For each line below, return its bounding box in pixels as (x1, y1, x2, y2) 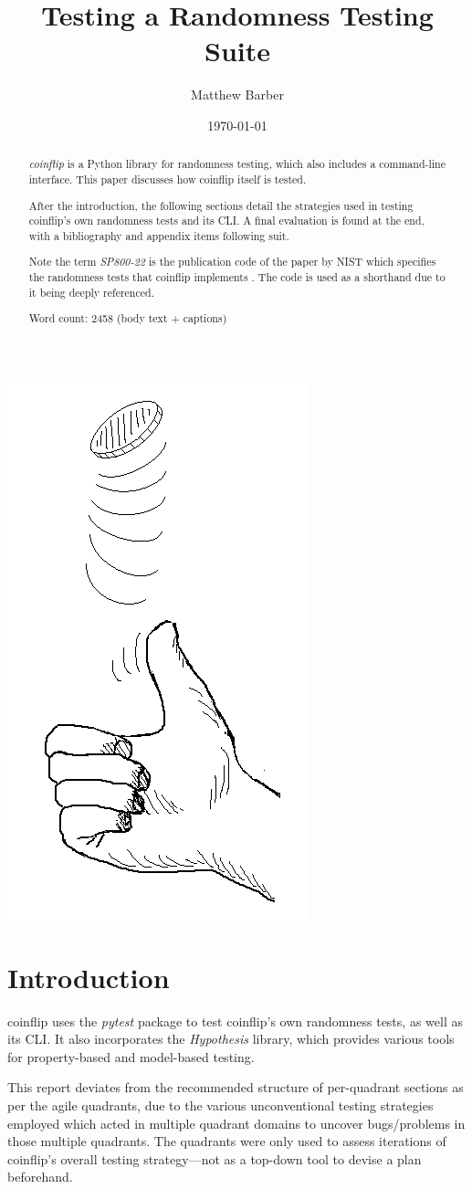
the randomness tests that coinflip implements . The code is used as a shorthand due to (28, 269, 446, 285)
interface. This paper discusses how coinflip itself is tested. (28, 171, 307, 186)
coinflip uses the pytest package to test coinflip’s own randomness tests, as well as (7, 1011, 463, 1030)
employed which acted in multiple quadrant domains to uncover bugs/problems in (7, 1113, 466, 1132)
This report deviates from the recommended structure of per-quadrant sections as (7, 1078, 464, 1097)
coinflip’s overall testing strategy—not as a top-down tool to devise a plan (7, 1149, 422, 1168)
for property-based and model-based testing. (7, 1047, 255, 1066)
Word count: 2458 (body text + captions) (28, 310, 227, 326)
